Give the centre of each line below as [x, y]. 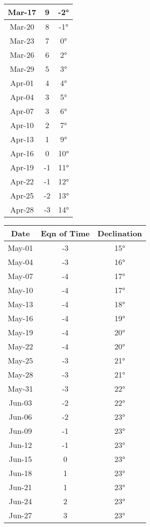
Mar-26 [22, 55]
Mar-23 [22, 41]
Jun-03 [20, 403]
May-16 [21, 318]
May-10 [21, 290]
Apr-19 [22, 167]
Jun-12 [20, 445]
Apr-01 [22, 83]
